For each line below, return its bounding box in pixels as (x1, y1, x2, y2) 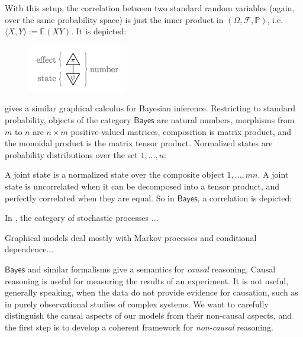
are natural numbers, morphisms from (157, 113, 295, 126)
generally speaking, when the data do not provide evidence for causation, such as (5, 286, 298, 299)
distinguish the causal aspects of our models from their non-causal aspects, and (5, 309, 292, 322)
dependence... (5, 243, 54, 255)
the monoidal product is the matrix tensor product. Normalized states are (5, 137, 273, 149)
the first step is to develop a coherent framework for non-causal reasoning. (5, 320, 273, 333)
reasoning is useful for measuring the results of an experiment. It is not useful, (5, 274, 289, 287)
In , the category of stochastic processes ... (5, 211, 159, 224)
